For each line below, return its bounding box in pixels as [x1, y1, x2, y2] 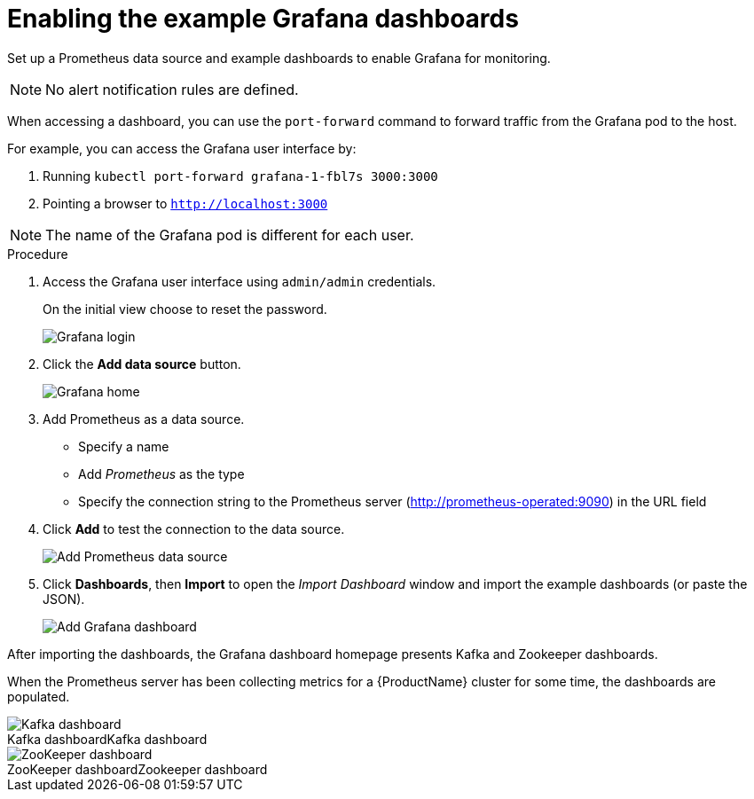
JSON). [43, 591, 85, 607]
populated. [7, 688, 70, 704]
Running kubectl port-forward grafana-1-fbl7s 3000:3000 [43, 168, 438, 184]
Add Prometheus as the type [78, 466, 245, 482]
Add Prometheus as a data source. [43, 411, 245, 427]
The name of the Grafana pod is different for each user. [45, 225, 414, 244]
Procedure [7, 246, 68, 262]
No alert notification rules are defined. [45, 80, 299, 98]
